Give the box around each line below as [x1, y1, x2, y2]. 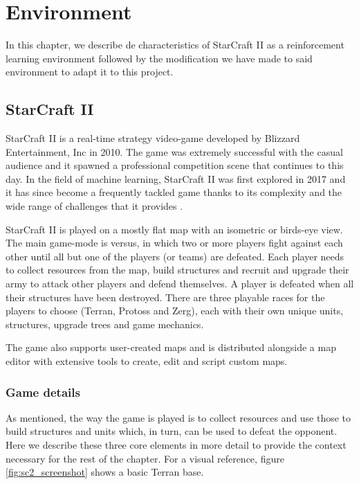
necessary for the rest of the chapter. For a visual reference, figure [6, 451, 284, 465]
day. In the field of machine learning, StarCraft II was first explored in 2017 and [6, 171, 346, 186]
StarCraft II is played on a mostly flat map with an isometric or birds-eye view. [6, 222, 343, 236]
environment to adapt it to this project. [6, 64, 174, 79]
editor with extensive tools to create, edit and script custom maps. [6, 354, 288, 368]
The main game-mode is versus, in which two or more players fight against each [6, 235, 343, 250]
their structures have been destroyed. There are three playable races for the [6, 289, 325, 304]
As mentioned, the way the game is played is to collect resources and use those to [6, 410, 351, 424]
